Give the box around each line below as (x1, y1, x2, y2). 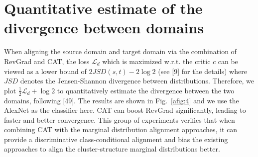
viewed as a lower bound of (4, 66, 87, 76)
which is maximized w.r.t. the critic (102, 56, 211, 66)
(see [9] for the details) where (158, 66, 247, 76)
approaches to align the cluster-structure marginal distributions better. (4, 144, 220, 154)
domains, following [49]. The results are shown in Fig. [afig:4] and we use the (4, 95, 239, 105)
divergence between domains (4, 17, 204, 38)
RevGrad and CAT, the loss (4, 56, 90, 66)
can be (218, 56, 238, 66)
